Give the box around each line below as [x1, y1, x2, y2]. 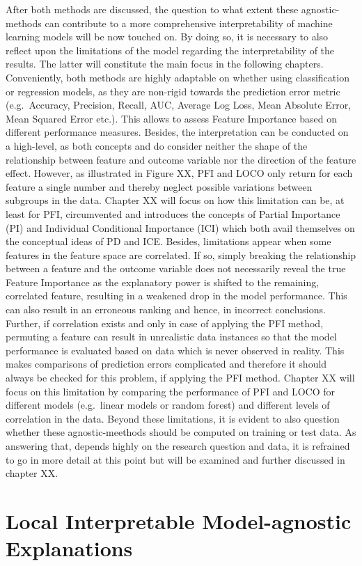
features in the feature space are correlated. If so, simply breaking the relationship [6, 247, 356, 262]
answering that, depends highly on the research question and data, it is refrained [6, 439, 350, 453]
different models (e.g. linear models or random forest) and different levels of [6, 398, 330, 412]
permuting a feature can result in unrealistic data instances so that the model [6, 329, 337, 344]
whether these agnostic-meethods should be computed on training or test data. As [6, 425, 356, 439]
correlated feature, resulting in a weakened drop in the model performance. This [6, 288, 347, 303]
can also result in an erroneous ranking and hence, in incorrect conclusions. [6, 302, 326, 317]
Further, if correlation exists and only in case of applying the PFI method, [6, 315, 324, 330]
